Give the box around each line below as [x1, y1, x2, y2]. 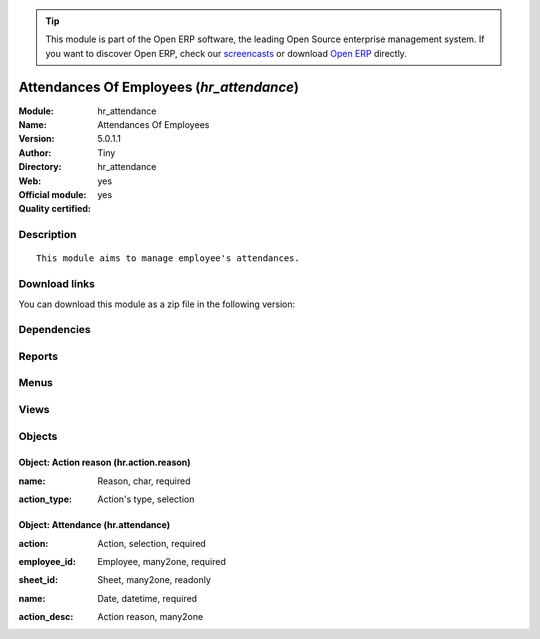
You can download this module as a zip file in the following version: [18, 298, 296, 310]
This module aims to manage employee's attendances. [36, 253, 300, 264]
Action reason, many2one [97, 611, 204, 623]
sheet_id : [18, 574, 59, 586]
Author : [18, 146, 52, 159]
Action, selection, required [97, 537, 207, 549]
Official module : [18, 189, 87, 201]
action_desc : [18, 611, 74, 623]
